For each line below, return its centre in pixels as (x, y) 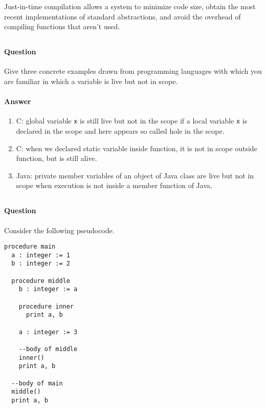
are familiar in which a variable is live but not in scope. (91, 81)
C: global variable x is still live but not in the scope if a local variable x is (132, 121)
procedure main (30, 247)
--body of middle (48, 349)
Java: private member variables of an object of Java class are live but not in (135, 175)
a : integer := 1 (41, 255)
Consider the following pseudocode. (59, 230)
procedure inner (46, 306)
